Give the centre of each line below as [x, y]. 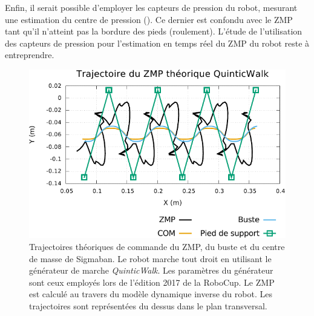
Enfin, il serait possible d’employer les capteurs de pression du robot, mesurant [151, 7]
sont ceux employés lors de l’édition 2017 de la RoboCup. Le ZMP [152, 282]
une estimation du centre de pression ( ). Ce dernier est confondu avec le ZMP [149, 19]
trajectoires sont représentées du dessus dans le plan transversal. [148, 305]
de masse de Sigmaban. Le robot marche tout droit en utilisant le [150, 258]
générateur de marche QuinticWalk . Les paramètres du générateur [151, 270]
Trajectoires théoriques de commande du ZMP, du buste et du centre [157, 247]
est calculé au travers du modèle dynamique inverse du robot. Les [151, 294]
